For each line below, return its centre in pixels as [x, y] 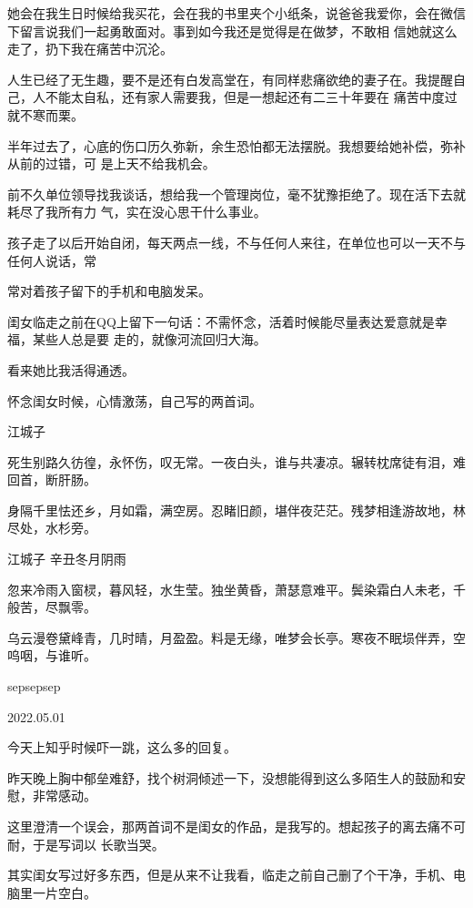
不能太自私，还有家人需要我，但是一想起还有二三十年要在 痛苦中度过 [251, 97]
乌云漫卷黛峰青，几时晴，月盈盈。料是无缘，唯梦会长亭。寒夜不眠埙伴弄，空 [236, 637]
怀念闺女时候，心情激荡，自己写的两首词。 [135, 400]
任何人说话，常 [52, 260]
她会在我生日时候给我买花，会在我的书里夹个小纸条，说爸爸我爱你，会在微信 [236, 13]
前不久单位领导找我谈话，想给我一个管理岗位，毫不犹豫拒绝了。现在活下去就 [236, 194]
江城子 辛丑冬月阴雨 [67, 559]
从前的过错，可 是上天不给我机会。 [111, 163]
